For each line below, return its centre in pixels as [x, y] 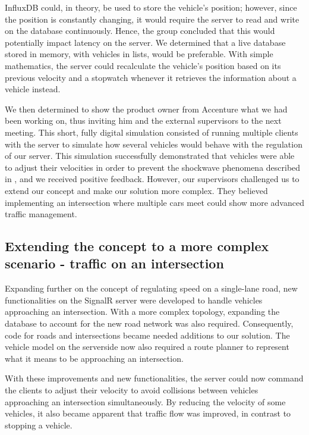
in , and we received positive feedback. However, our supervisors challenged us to [152, 179]
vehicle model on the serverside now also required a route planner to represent [147, 347]
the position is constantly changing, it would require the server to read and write [152, 19]
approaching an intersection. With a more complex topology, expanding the [142, 312]
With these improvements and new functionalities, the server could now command [154, 378]
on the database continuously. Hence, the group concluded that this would [140, 31]
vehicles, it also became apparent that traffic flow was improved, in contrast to [148, 413]
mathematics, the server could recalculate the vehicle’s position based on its [143, 65]
